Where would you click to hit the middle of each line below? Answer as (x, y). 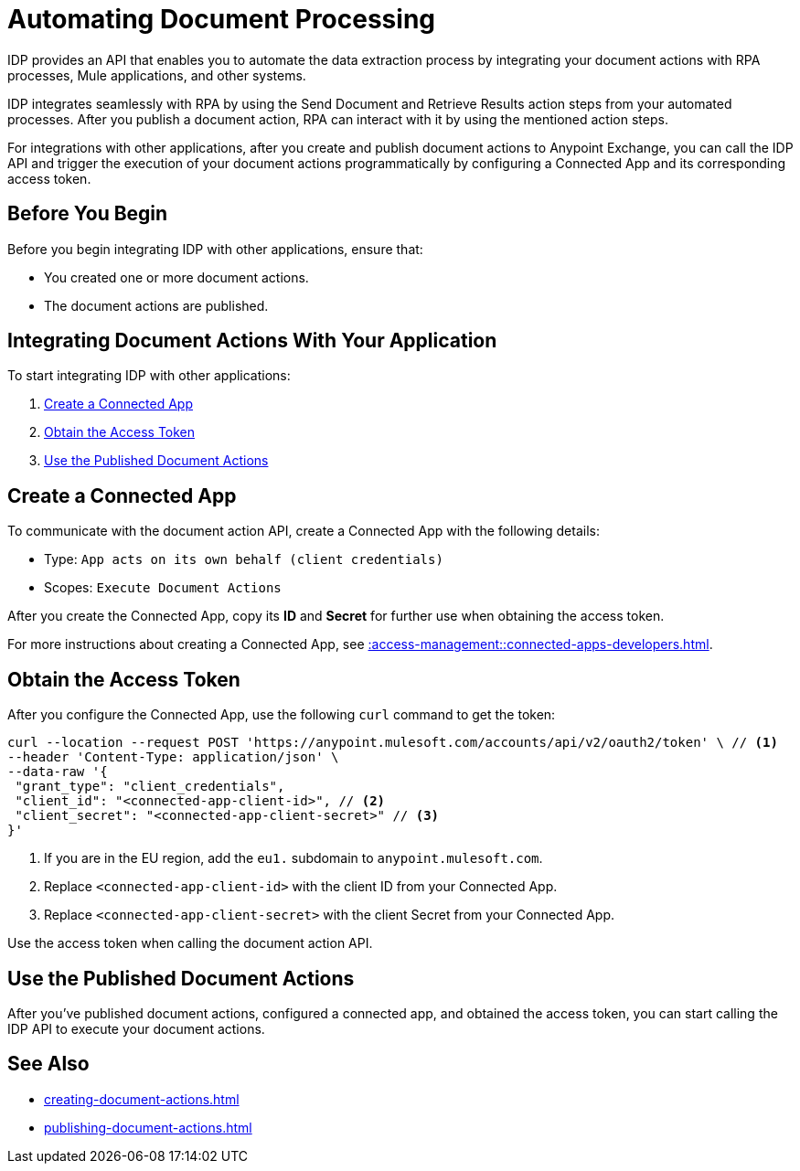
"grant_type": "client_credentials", (150, 787)
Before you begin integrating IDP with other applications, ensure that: (215, 249)
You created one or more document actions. (176, 277)
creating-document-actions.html (142, 1099)
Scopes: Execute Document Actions (163, 588)
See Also (48, 1064)
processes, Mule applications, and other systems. (157, 75)
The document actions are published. (156, 305)
